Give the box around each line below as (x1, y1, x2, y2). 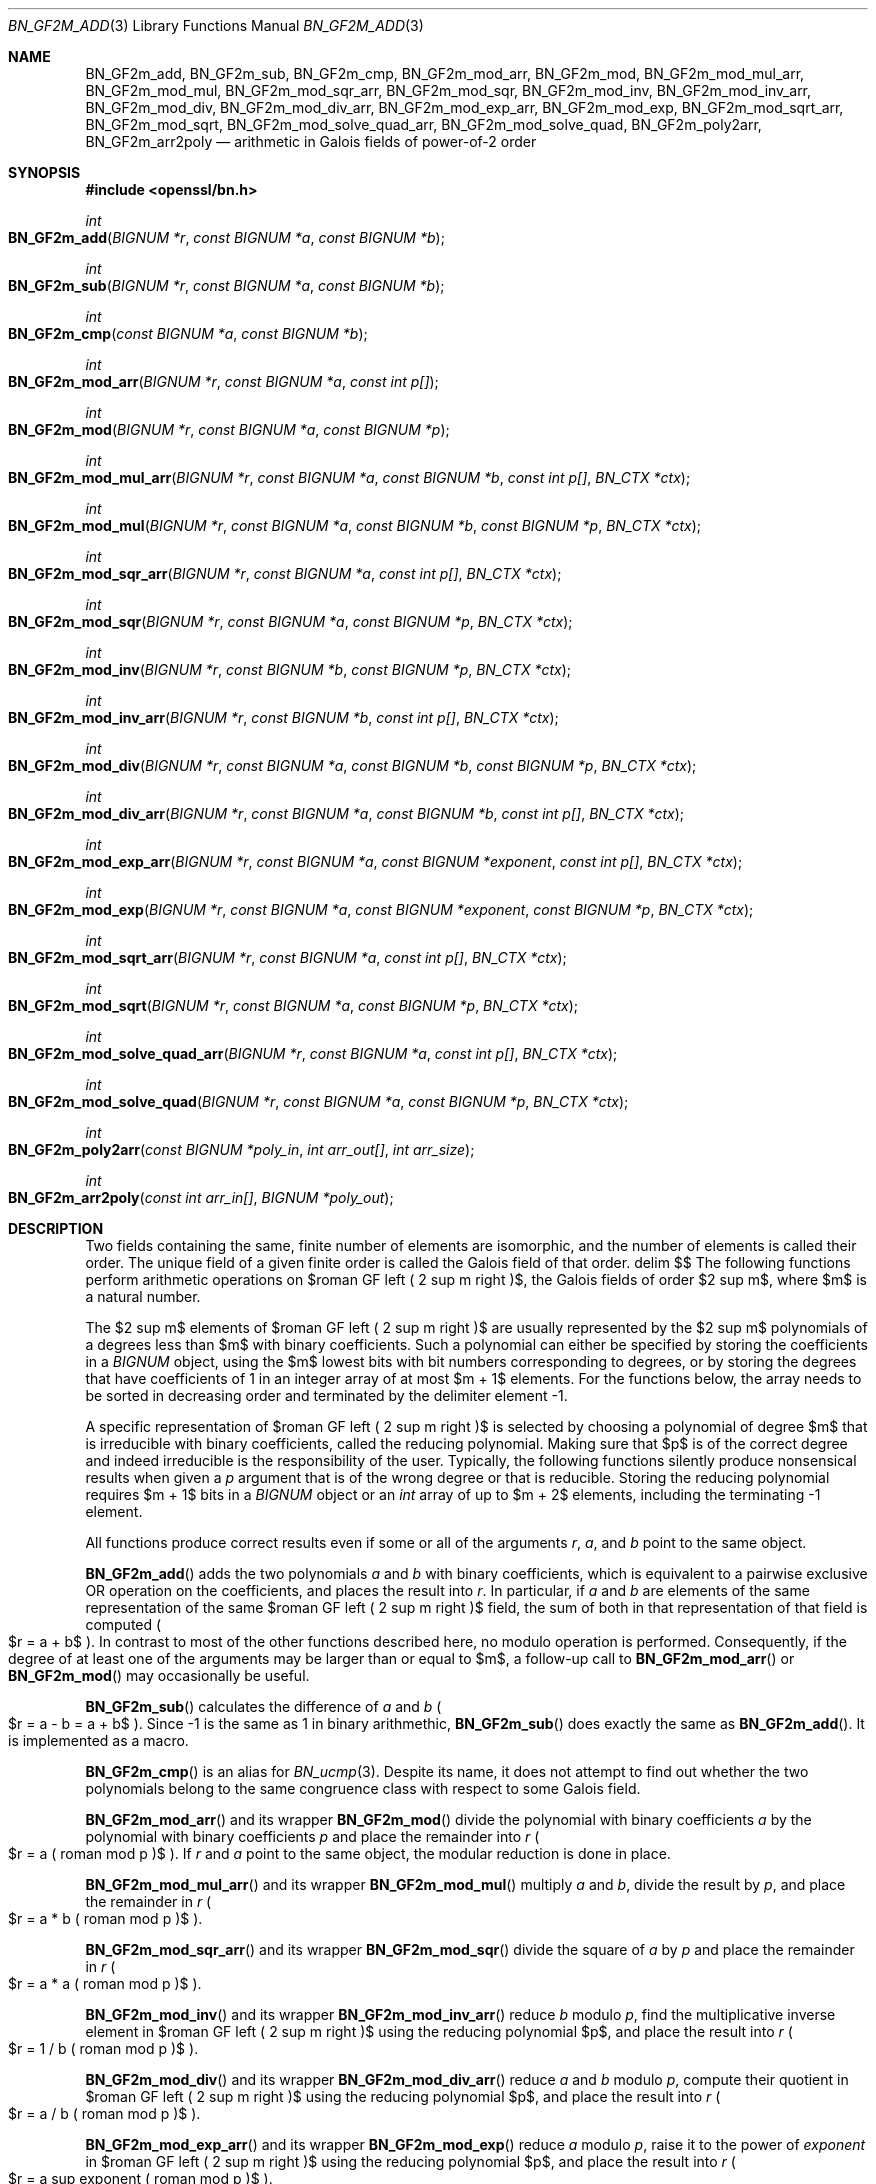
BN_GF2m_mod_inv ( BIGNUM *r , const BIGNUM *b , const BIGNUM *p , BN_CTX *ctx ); (8, 661, 572, 678)
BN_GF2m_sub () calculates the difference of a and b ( (85, 1698, 442, 1715)
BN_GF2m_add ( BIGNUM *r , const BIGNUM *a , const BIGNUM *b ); (8, 229, 445, 246)
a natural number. (85, 1288, 201, 1305)
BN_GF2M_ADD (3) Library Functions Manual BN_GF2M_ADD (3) (8, 17, 424, 34)
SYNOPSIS (8, 164, 81, 181)
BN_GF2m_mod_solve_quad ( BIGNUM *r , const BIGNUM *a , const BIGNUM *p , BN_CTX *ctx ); (8, 1093, 629, 1110)
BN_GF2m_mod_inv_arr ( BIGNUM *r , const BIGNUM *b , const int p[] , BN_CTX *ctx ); (8, 709, 559, 726)
